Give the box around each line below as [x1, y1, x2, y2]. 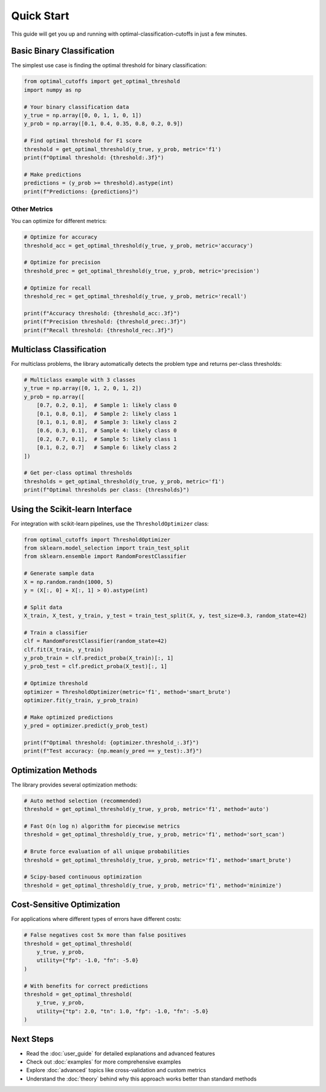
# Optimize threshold [24, 680, 88, 687]
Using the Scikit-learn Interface [11, 504, 132, 514]
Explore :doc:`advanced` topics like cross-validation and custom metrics [26, 1067, 206, 1074]
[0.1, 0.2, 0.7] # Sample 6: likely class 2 [36, 444, 177, 451]
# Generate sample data [24, 570, 95, 577]
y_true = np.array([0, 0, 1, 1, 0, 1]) [24, 112, 142, 119]
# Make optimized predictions [24, 713, 113, 721]
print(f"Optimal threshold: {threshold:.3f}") [24, 154, 164, 161]
